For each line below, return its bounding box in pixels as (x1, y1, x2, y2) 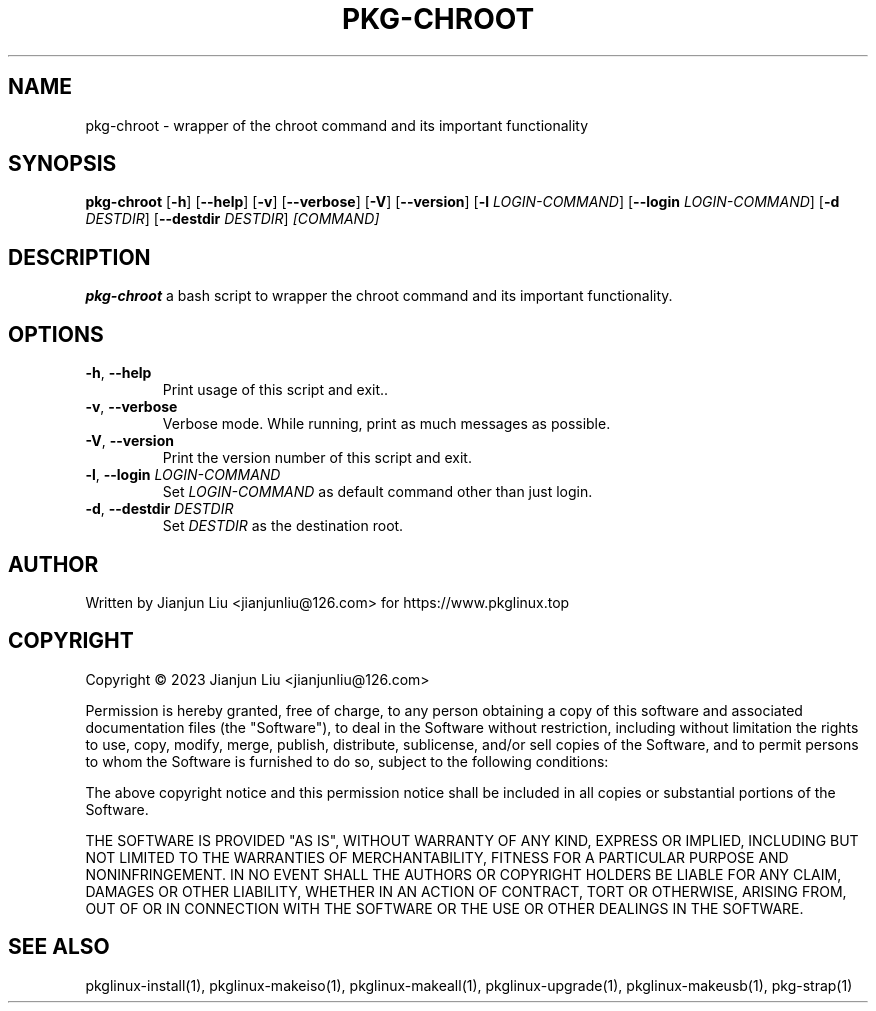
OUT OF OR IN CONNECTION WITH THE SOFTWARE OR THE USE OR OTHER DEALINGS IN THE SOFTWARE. (85, 899, 804, 917)
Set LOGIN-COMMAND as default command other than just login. (162, 483, 593, 501)
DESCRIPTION (8, 244, 151, 270)
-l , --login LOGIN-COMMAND (85, 466, 281, 484)
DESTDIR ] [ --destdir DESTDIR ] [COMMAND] (85, 210, 380, 228)
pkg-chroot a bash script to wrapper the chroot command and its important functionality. (85, 287, 673, 305)
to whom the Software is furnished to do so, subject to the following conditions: (85, 752, 609, 770)
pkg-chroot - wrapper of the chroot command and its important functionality (85, 116, 589, 134)
